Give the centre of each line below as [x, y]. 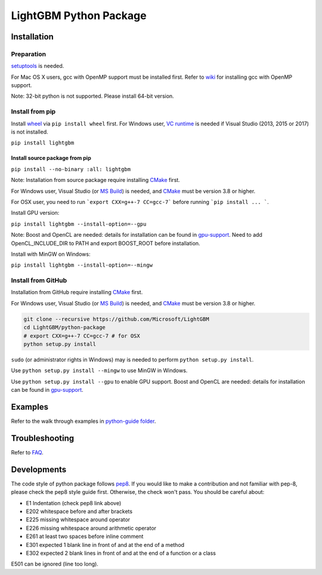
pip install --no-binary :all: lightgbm [71, 169]
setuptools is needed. [38, 66]
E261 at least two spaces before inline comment [85, 536]
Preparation [29, 54]
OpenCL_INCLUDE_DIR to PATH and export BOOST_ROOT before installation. [106, 243]
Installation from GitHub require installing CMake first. [77, 292]
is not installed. [30, 132]
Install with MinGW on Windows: [51, 254]
